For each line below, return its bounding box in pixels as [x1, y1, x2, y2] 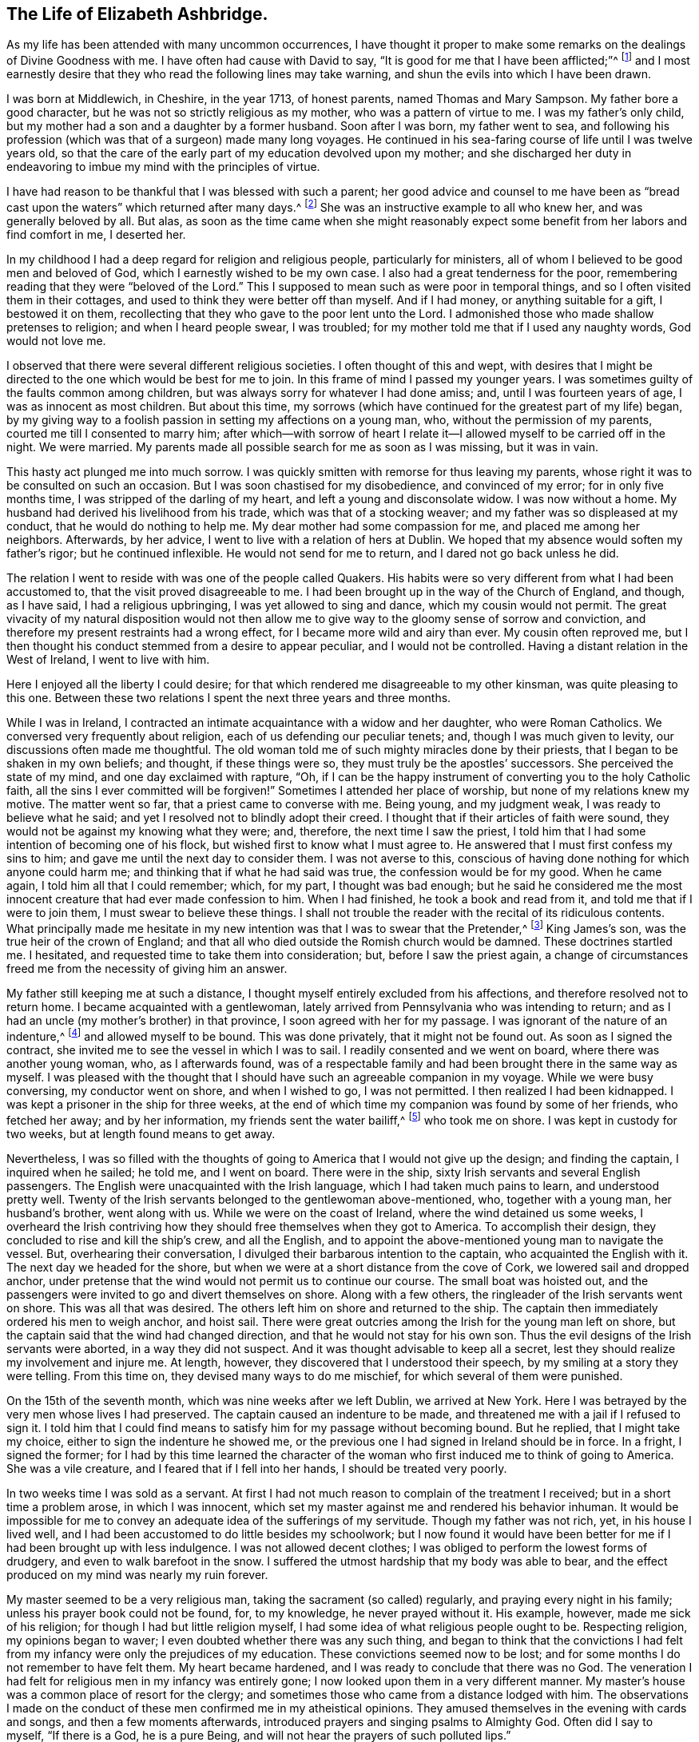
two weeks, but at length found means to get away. [6, 1126, 276, 1141]
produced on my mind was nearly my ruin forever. [6, 1567, 268, 1581]
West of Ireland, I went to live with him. [6, 652, 210, 666]
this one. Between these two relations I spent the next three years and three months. [6, 690, 451, 704]
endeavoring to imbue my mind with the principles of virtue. [6, 160, 320, 174]
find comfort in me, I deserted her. [6, 227, 186, 241]
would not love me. [6, 333, 106, 347]
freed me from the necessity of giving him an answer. [6, 962, 288, 976]
